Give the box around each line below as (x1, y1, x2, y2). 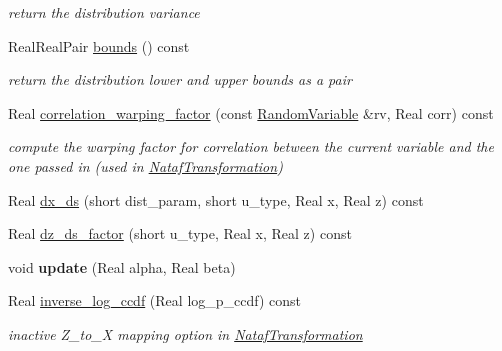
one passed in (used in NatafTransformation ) (8, 155, 283, 176)
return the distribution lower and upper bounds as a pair (8, 69, 352, 90)
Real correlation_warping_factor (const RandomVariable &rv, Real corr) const (8, 102, 494, 123)
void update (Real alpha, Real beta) (8, 256, 236, 277)
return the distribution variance (8, 2, 200, 22)
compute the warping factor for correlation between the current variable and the (8, 136, 494, 157)
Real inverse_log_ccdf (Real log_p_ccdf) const (8, 290, 302, 311)
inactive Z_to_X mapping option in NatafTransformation (8, 323, 363, 344)
